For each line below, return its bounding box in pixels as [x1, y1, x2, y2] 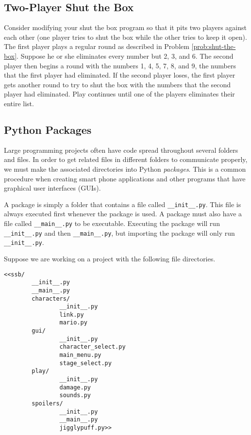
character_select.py [59, 343, 126, 351]
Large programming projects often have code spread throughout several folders [4, 145, 238, 155]
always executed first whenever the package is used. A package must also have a [4, 209, 242, 219]
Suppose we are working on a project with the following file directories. [4, 253, 216, 263]
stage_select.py [59, 359, 112, 367]
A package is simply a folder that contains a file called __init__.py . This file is [4, 199, 241, 209]
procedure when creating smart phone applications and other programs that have [4, 173, 246, 183]
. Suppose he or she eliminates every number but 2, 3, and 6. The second [17, 50, 234, 61]
